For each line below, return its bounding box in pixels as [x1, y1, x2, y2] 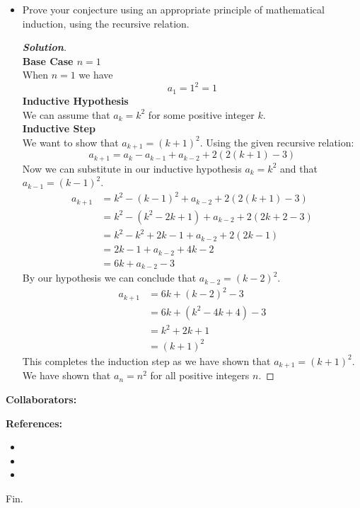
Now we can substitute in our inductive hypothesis [22, 161, 242, 175]
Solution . [22, 40, 67, 54]
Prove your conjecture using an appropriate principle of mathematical [22, 2, 325, 16]
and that [279, 161, 318, 175]
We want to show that [22, 134, 119, 149]
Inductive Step [22, 121, 95, 136]
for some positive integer [148, 107, 255, 122]
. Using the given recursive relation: [199, 134, 354, 149]
